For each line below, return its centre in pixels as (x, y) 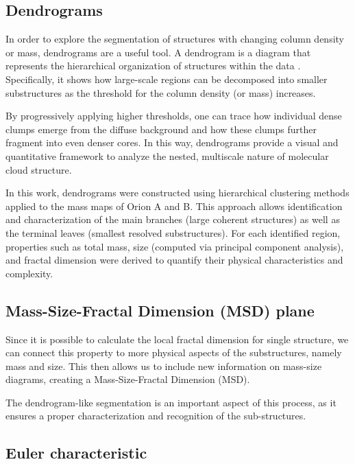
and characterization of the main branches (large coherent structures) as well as (173, 219)
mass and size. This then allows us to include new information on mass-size (164, 366)
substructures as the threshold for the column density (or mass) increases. (161, 92)
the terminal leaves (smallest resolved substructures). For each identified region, (173, 232)
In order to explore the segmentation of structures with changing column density (175, 39)
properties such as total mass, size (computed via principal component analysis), (175, 246)
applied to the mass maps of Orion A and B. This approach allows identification (174, 206)
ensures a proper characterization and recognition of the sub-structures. (156, 416)
